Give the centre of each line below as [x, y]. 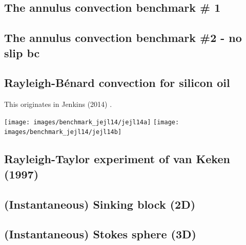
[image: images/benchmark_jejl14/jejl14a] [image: [92, 122]
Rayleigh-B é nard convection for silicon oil [117, 83]
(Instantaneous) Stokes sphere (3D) [100, 234]
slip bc [22, 52]
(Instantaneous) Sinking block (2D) [100, 204]
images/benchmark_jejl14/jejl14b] [63, 132]
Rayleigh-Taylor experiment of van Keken [117, 159]
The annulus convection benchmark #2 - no [123, 38]
